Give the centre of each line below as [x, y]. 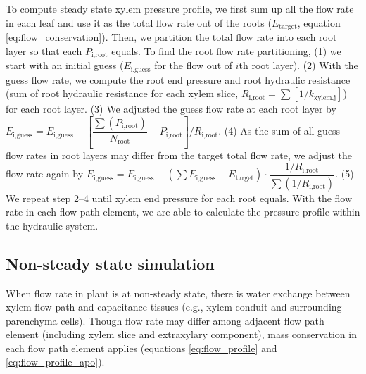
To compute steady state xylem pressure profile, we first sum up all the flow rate [180, 8]
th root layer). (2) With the [298, 65]
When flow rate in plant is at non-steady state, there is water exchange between [178, 293]
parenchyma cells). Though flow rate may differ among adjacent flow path [165, 320]
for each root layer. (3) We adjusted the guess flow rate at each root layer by [171, 109]
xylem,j [325, 98]
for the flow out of [194, 65]
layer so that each [44, 50]
